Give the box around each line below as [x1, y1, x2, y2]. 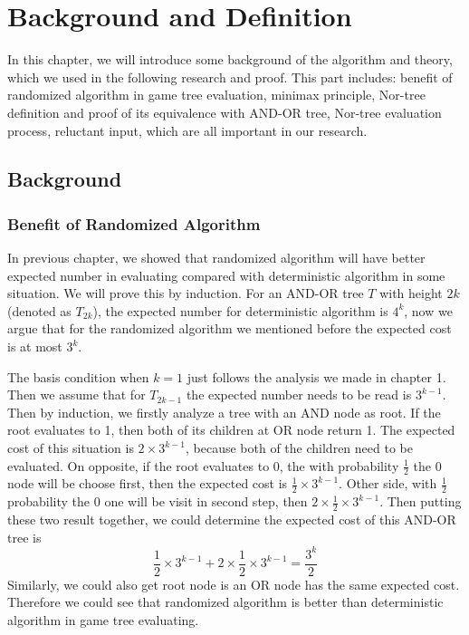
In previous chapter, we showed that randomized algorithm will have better [7, 248, 426, 267]
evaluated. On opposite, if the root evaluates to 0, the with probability [7, 456, 399, 475]
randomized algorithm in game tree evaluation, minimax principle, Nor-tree [7, 85, 426, 104]
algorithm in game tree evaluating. [7, 611, 199, 630]
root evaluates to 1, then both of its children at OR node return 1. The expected [7, 420, 455, 439]
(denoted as [7, 301, 72, 320]
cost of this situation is [7, 438, 134, 457]
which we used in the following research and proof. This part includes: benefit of [7, 67, 453, 86]
